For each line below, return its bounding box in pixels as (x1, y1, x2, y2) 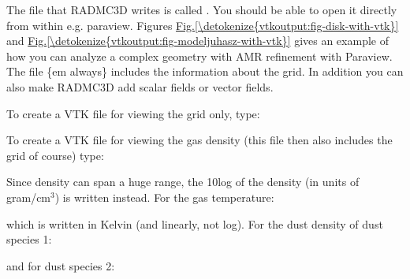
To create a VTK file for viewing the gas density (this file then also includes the (6, 132, 393, 148)
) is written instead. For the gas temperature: (54, 188, 274, 205)
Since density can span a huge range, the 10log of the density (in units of (6, 173, 360, 190)
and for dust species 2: (6, 257, 115, 273)
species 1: (6, 231, 52, 247)
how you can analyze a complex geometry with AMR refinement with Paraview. (6, 47, 393, 64)
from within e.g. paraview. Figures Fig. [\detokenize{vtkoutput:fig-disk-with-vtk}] (6, 17, 399, 33)
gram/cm (6, 188, 51, 205)
